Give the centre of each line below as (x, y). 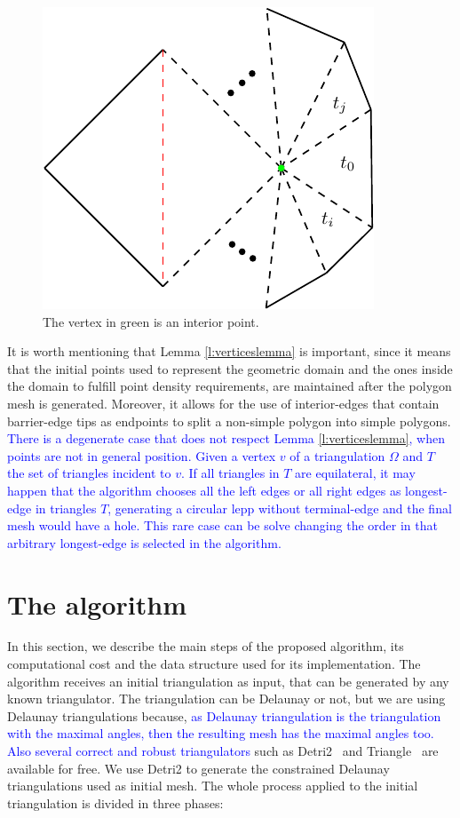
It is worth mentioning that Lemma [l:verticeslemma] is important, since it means (229, 351)
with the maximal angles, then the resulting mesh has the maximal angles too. (221, 733)
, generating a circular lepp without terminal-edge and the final (280, 508)
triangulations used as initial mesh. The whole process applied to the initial (213, 786)
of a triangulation (337, 455)
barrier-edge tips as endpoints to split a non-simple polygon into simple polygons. (229, 421)
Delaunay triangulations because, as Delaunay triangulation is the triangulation (224, 715)
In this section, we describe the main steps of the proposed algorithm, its (206, 646)
